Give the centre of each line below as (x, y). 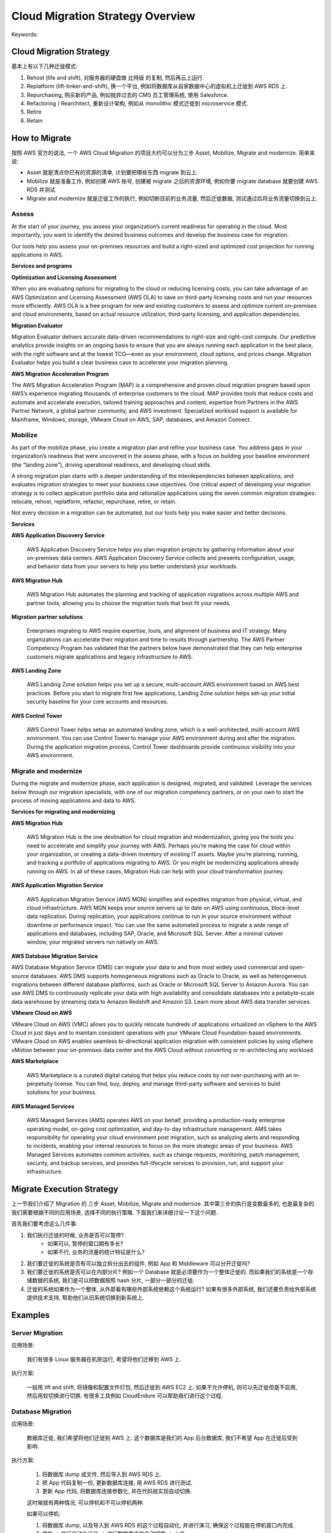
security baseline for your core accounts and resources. (97, 702)
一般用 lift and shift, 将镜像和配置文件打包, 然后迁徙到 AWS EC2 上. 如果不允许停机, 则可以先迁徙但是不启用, (162, 1387)
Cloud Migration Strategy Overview (103, 16)
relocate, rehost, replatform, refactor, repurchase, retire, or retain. (94, 502)
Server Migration (37, 1333)
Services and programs (42, 266)
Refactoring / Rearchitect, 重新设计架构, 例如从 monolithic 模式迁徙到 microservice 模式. (137, 104)
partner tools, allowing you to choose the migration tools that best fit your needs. (129, 603)
